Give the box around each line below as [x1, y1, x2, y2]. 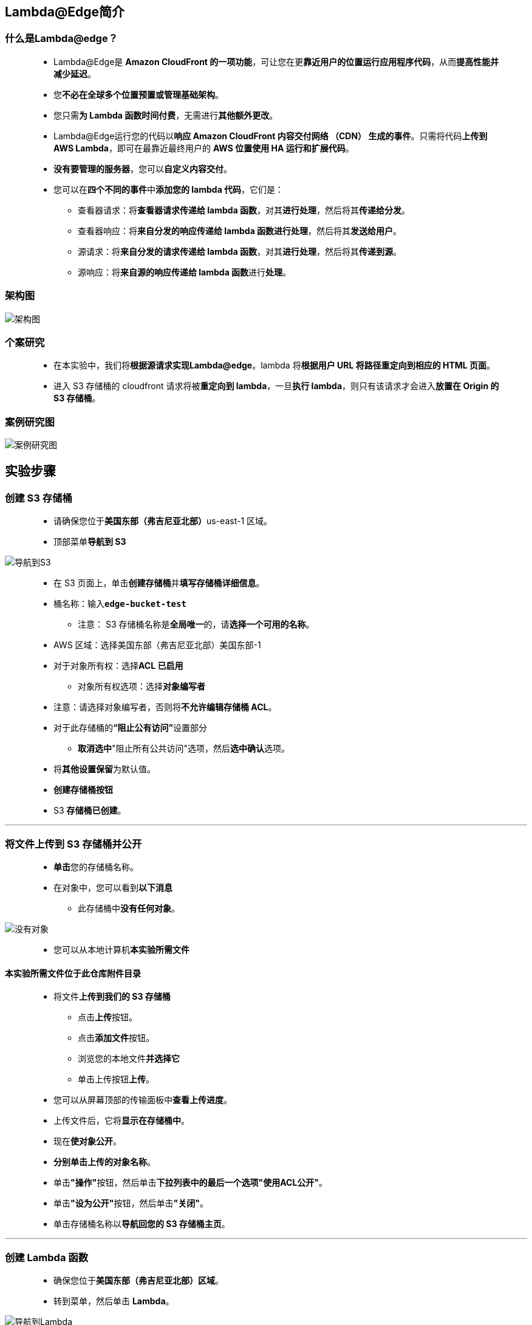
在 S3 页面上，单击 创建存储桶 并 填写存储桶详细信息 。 [53, 578, 265, 589]
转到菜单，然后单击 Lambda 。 [53, 1295, 174, 1306]
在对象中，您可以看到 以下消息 [53, 882, 172, 893]
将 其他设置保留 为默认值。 [53, 764, 155, 775]
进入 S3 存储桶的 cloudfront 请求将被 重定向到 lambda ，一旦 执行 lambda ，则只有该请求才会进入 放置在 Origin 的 [53, 381, 499, 392]
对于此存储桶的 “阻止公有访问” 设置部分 [53, 722, 208, 733]
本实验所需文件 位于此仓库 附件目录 [5, 967, 141, 978]
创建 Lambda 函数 [5, 1251, 88, 1264]
